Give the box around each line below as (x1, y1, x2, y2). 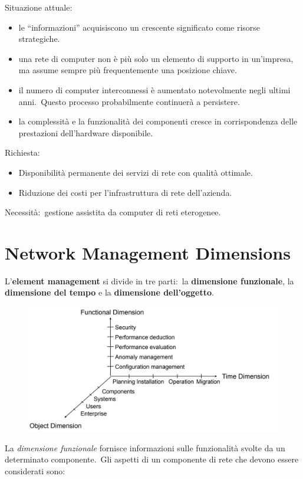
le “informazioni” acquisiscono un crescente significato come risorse (18, 21, 261, 33)
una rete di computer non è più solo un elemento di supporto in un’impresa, (18, 52, 294, 64)
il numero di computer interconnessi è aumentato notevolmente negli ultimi (18, 83, 291, 96)
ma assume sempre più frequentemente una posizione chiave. (18, 64, 237, 76)
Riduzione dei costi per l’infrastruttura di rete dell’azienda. (18, 186, 232, 198)
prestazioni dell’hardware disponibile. (18, 126, 153, 139)
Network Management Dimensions (5, 240, 291, 264)
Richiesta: (5, 146, 40, 159)
